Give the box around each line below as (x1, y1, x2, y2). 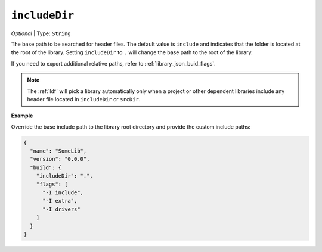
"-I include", (42, 189, 83, 196)
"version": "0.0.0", (30, 155, 90, 163)
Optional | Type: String (11, 30, 71, 37)
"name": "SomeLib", (30, 148, 87, 154)
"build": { (30, 164, 62, 171)
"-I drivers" (42, 206, 80, 213)
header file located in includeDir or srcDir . (27, 95, 141, 102)
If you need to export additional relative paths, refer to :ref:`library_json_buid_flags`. (11, 60, 216, 67)
